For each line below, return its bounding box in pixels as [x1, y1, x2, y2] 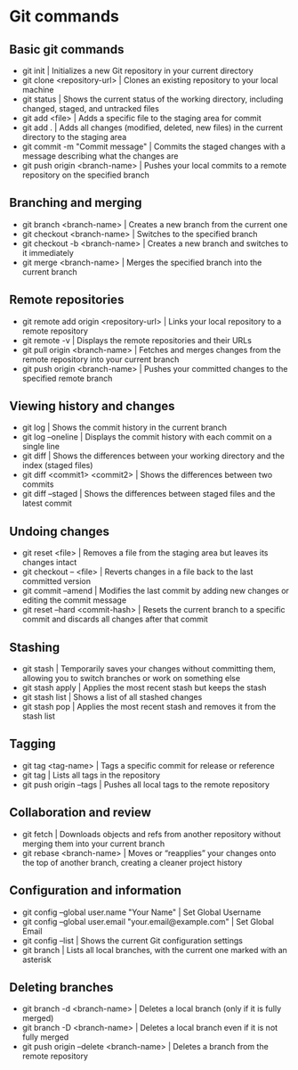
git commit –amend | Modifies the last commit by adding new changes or [21, 586, 289, 597]
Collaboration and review [9, 805, 151, 820]
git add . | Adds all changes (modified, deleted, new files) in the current [21, 122, 283, 133]
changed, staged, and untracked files [21, 103, 160, 113]
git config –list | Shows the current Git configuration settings [21, 934, 243, 946]
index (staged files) [21, 460, 93, 471]
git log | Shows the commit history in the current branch [21, 422, 227, 433]
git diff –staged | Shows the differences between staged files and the [21, 489, 276, 499]
